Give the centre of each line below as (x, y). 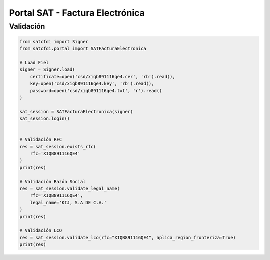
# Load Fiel (34, 63)
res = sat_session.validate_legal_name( (70, 189)
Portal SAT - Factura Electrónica (77, 13)
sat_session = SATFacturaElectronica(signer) (76, 112)
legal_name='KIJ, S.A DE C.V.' (68, 203)
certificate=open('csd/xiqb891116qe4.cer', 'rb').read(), (103, 77)
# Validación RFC (41, 140)
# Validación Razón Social (53, 182)
